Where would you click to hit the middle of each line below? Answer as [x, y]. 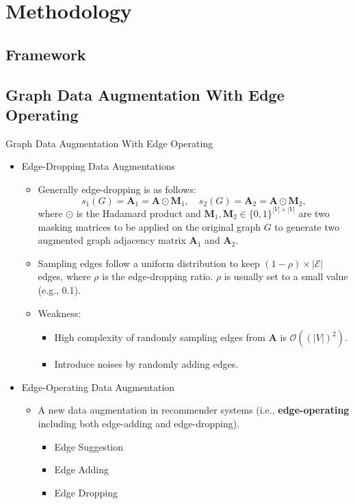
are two [314, 213]
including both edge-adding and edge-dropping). [139, 423]
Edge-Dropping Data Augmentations [98, 166]
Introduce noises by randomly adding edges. [146, 364]
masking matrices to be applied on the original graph [149, 226]
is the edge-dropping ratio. [158, 276]
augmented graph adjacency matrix [112, 240]
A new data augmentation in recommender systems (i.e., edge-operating [194, 410]
